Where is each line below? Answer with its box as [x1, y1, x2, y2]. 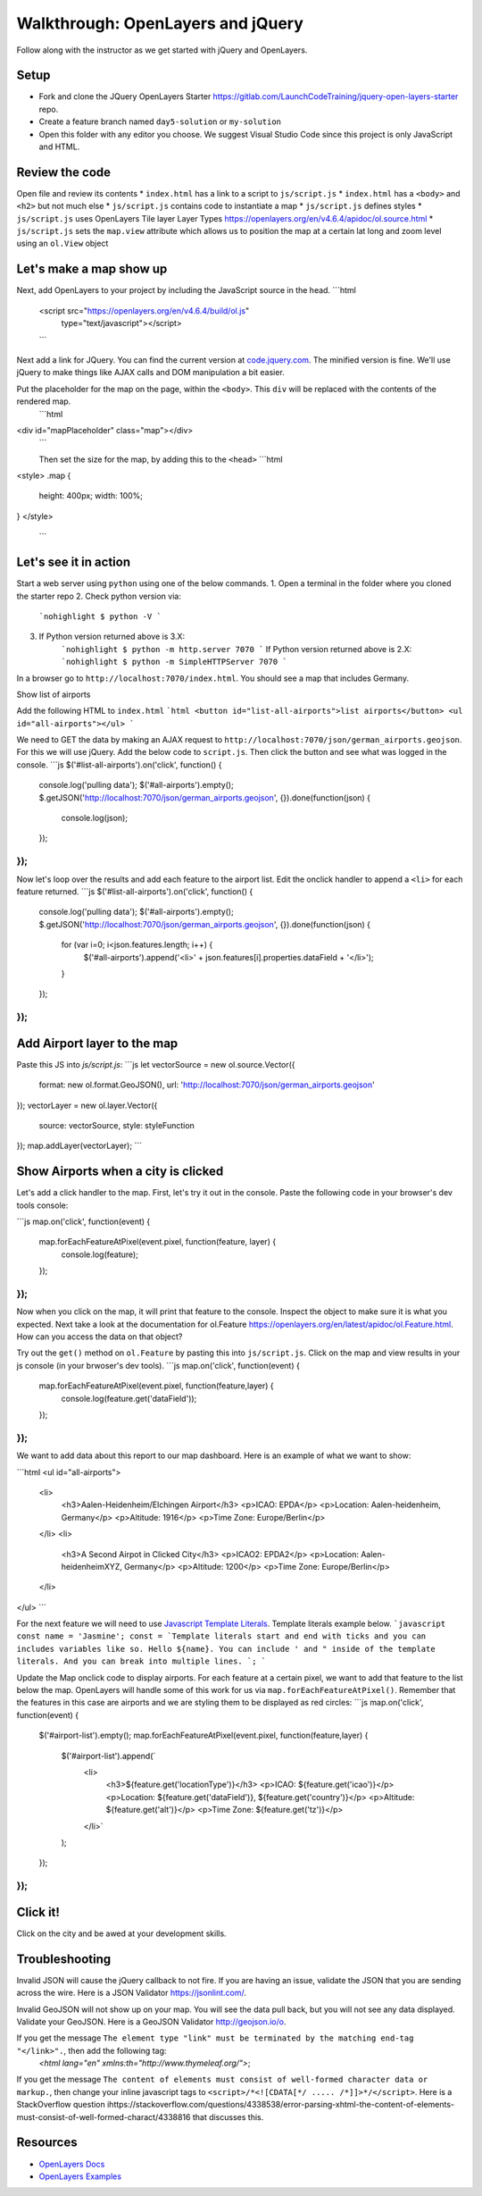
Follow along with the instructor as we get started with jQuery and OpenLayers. [16, 45, 308, 55]
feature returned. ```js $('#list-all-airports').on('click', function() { [16, 885, 253, 897]
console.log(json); [61, 813, 129, 824]
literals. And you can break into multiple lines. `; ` [16, 1656, 267, 1666]
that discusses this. [192, 2111, 264, 2122]
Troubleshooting [16, 1951, 112, 1966]
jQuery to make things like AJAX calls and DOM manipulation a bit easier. [16, 367, 285, 378]
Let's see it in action [16, 555, 131, 570]
